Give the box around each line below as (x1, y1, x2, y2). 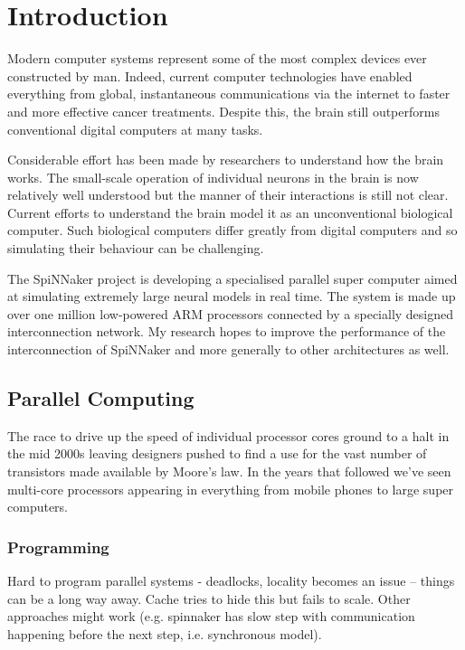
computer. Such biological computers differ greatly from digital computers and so (7, 221, 458, 240)
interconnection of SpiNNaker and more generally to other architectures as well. (7, 340, 450, 359)
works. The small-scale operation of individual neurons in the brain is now (7, 167, 419, 186)
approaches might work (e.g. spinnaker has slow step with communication (7, 607, 415, 626)
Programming (7, 535, 109, 558)
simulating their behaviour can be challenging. (7, 239, 264, 258)
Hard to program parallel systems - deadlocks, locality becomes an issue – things (7, 571, 455, 590)
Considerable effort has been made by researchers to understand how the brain (7, 150, 444, 169)
